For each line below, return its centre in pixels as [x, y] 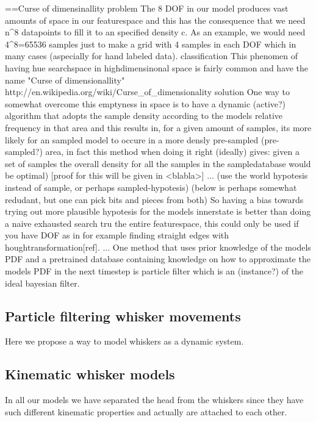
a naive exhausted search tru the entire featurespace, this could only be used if [152, 223]
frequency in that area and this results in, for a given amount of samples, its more [158, 127]
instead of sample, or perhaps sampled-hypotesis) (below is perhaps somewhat [151, 187]
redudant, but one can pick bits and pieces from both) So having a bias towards [154, 199]
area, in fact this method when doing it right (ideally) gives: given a [172, 152]
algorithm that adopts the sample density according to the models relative [144, 116]
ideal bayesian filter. [42, 283]
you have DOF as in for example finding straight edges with [117, 235]
